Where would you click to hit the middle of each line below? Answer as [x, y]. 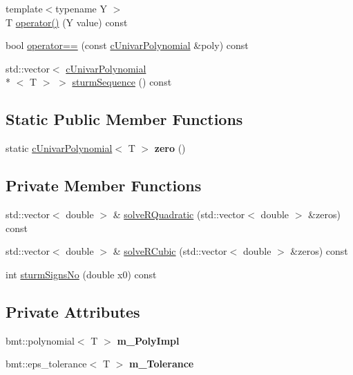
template [24, 8]
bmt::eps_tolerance [46, 364]
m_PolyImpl [148, 340]
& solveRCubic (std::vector [170, 251]
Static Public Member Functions [124, 119]
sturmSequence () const [122, 82]
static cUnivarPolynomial [59, 148]
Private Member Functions [104, 185]
